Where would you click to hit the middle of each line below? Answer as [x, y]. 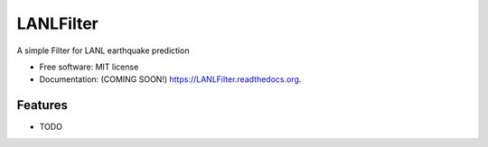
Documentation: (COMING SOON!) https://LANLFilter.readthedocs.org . [170, 79]
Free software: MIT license [89, 67]
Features [42, 105]
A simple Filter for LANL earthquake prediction [103, 51]
